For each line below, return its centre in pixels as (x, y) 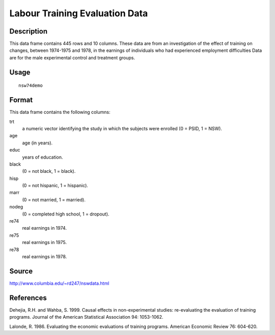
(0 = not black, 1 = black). (49, 171)
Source (21, 271)
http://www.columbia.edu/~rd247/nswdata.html (59, 283)
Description (29, 31)
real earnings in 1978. (45, 256)
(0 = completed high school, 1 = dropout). (66, 214)
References (28, 298)
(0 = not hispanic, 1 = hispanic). (55, 186)
